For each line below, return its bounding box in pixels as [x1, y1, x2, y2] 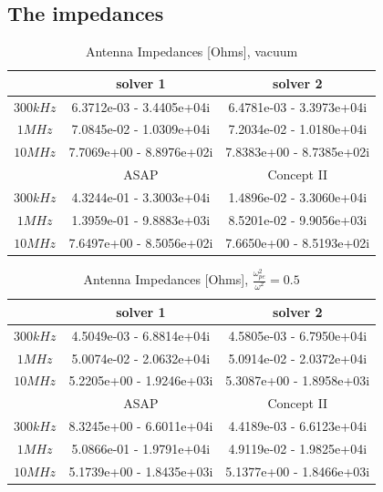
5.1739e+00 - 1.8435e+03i [68, 461, 213, 480]
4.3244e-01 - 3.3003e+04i [71, 188, 211, 207]
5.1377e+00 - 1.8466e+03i [225, 461, 370, 480]
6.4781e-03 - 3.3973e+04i [228, 97, 367, 116]
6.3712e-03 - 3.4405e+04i [71, 97, 211, 116]
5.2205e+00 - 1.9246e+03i [68, 371, 213, 390]
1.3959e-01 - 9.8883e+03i [71, 210, 211, 229]
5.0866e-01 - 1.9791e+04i [71, 439, 211, 458]
